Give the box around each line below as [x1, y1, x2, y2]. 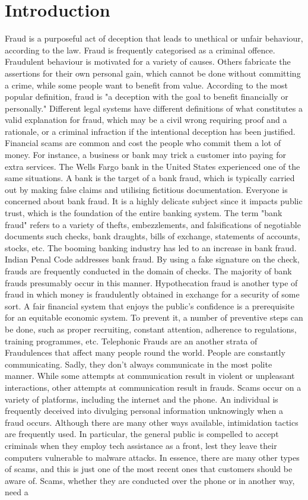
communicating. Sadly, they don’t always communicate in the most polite [5, 357, 272, 370]
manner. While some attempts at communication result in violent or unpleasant [5, 369, 295, 382]
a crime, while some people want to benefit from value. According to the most [5, 78, 288, 91]
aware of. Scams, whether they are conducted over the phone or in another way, [5, 474, 295, 486]
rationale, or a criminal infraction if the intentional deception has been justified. [5, 125, 296, 137]
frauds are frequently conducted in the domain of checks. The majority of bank [5, 265, 292, 277]
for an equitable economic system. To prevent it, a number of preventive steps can [5, 311, 303, 324]
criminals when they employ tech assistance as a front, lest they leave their [5, 439, 277, 451]
